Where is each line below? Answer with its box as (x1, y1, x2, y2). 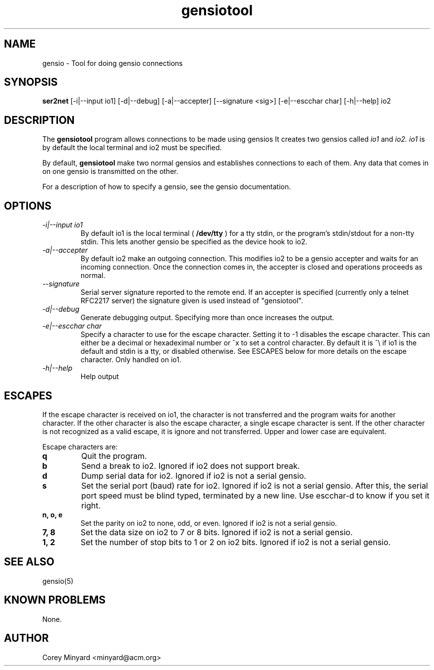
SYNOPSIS (4, 76, 58, 89)
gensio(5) (42, 576, 74, 585)
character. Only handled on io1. (80, 355, 181, 364)
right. (81, 500, 101, 510)
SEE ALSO (4, 556, 54, 568)
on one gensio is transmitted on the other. (42, 167, 178, 176)
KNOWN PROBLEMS (4, 594, 106, 607)
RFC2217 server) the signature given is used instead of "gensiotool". (80, 296, 303, 305)
